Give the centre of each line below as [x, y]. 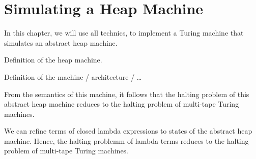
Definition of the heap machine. [53, 60]
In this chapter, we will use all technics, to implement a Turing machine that [124, 33]
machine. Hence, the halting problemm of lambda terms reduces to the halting [126, 140]
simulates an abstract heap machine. [61, 42]
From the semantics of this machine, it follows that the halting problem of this [127, 94]
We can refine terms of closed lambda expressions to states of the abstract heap [128, 131]
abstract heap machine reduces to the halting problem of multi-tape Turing [122, 104]
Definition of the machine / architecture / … [73, 76]
